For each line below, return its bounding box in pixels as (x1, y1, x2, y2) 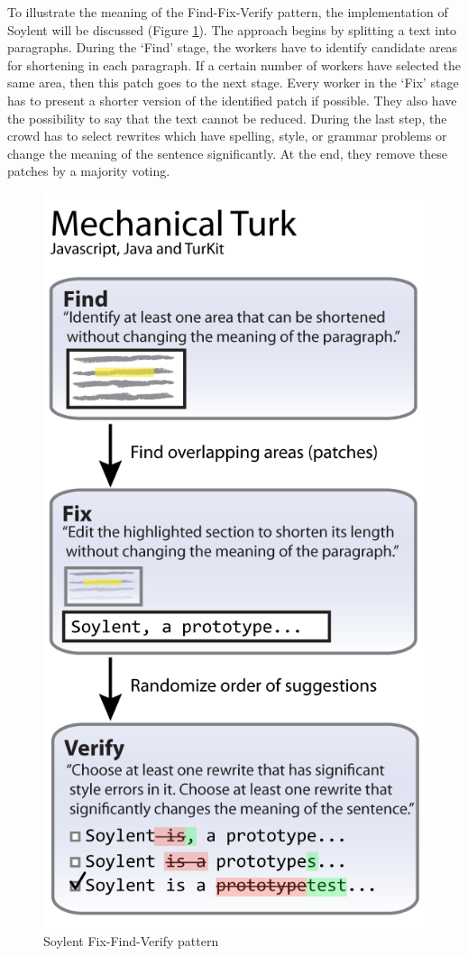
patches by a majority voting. (7, 161, 170, 180)
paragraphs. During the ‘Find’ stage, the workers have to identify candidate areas (7, 38, 458, 57)
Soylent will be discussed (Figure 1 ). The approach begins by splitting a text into (7, 20, 457, 39)
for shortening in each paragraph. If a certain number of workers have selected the (7, 55, 461, 74)
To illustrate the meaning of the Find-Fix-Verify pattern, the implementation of (7, 3, 448, 21)
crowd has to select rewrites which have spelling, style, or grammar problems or (7, 126, 447, 145)
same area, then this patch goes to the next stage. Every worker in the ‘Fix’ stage (7, 73, 459, 92)
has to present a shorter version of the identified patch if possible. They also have (7, 90, 457, 109)
